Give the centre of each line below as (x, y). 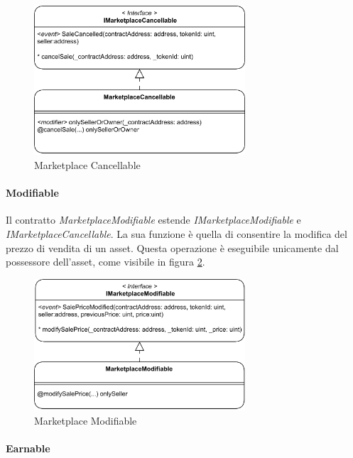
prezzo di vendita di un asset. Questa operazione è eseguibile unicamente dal (172, 247)
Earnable (28, 448)
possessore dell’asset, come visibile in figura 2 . (105, 262)
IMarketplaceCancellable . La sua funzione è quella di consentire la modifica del (176, 233)
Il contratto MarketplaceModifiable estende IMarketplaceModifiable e (153, 220)
